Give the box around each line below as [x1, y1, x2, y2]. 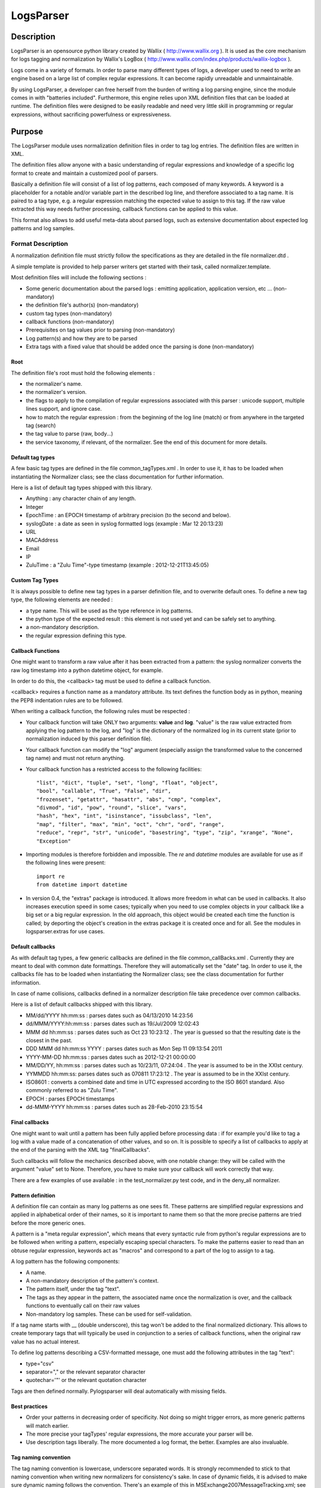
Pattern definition [11, 1192, 56, 1199]
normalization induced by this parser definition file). [26, 735, 153, 742]
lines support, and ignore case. [26, 405, 102, 412]
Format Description [11, 239, 68, 248]
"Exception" [36, 837, 71, 845]
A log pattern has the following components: [11, 1258, 120, 1265]
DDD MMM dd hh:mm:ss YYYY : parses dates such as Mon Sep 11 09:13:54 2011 [26, 1045, 222, 1052]
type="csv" [26, 1360, 54, 1367]
